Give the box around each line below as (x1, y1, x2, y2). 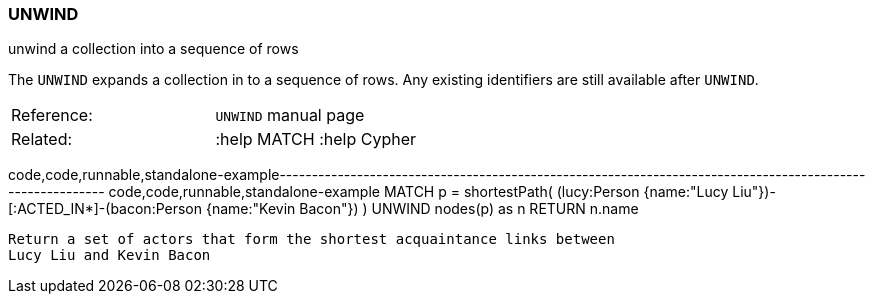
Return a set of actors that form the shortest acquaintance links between (8, 231, 615, 248)
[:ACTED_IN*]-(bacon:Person (8, 200, 203, 218)
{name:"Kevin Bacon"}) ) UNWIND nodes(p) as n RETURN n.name (205, 200, 639, 218)
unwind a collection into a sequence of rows (8, 40, 299, 58)
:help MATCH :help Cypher (215, 129, 416, 150)
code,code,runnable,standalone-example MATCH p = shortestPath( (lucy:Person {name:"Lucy (108, 183, 729, 201)
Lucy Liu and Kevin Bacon (8, 247, 211, 264)
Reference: (11, 105, 93, 126)
